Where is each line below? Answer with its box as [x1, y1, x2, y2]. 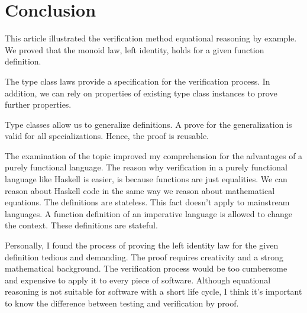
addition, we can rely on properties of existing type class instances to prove [5, 86, 277, 99]
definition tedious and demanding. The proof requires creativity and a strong [5, 250, 284, 263]
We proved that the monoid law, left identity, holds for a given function [5, 43, 264, 56]
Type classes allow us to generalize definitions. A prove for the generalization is [5, 118, 292, 130]
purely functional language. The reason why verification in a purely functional [5, 161, 287, 173]
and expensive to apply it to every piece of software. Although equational [5, 273, 271, 286]
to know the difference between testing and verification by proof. [5, 297, 239, 309]
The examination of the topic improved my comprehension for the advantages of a [5, 149, 303, 162]
